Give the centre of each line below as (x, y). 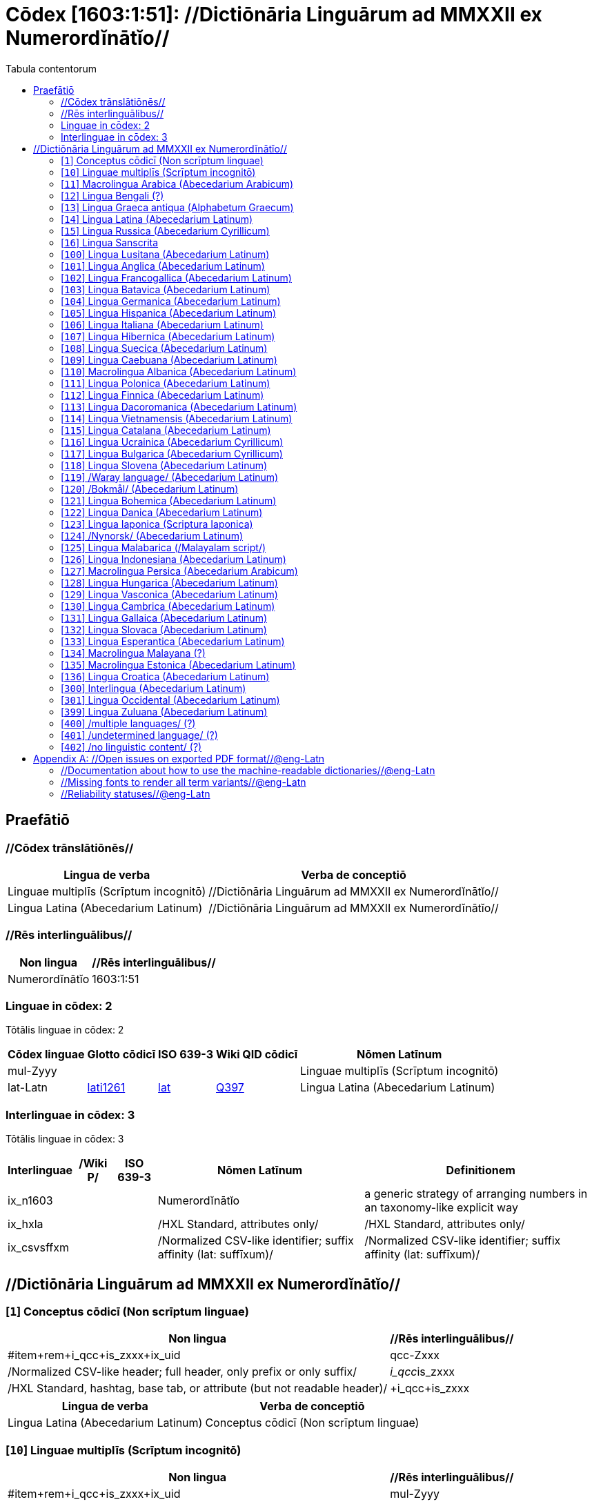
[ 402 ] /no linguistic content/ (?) (131, 746)
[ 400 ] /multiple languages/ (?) (128, 723)
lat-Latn (28, 1088)
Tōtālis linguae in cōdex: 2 (65, 1030)
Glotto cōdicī (121, 1055)
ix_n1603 (30, 1201)
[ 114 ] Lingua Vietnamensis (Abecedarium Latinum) (177, 418)
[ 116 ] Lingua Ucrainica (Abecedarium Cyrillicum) (172, 442)
